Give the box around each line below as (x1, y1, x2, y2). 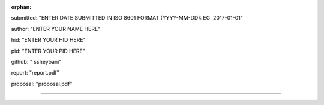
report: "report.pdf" (11, 69, 59, 76)
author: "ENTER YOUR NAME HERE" (11, 25, 101, 32)
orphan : (11, 4, 32, 10)
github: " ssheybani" (11, 58, 62, 65)
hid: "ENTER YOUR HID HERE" (11, 36, 86, 44)
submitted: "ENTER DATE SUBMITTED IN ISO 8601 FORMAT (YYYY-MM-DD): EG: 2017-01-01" (11, 14, 243, 21)
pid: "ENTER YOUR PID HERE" (11, 47, 85, 54)
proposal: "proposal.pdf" (11, 80, 73, 87)
